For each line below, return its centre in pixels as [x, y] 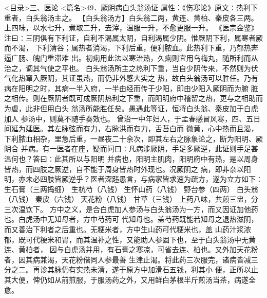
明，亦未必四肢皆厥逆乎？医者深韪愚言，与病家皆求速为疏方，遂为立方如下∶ [133, 179]
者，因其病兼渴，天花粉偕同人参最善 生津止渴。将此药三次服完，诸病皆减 [128, 259]
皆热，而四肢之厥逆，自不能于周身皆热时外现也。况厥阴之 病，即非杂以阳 [128, 169]
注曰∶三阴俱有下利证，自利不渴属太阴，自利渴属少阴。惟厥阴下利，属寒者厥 [133, 37]
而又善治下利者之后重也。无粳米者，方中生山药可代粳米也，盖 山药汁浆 [124, 229]
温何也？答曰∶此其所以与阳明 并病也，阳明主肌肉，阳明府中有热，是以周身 [131, 158]
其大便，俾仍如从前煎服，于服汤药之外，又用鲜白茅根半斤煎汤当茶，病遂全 [130, 280]
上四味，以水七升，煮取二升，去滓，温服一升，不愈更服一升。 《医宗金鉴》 [131, 28]
